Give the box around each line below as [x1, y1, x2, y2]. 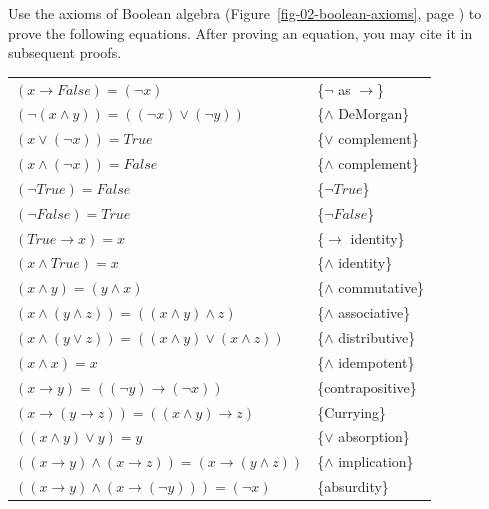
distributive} [338, 326, 416, 347]
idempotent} [338, 351, 415, 372]
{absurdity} [317, 476, 389, 497]
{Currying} [317, 401, 387, 422]
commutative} [338, 277, 425, 298]
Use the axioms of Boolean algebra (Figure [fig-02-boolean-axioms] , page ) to [8, 3, 482, 23]
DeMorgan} [338, 103, 410, 124]
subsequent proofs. [8, 42, 122, 63]
